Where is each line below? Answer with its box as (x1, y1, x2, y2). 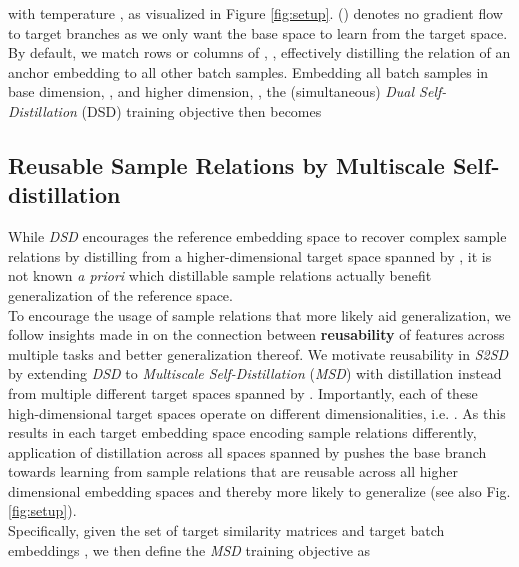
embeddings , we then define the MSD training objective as (8, 539, 371, 560)
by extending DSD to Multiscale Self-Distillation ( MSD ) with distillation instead (8, 363, 502, 384)
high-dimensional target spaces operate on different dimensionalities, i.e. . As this (8, 402, 506, 423)
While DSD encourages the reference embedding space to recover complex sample (8, 226, 507, 247)
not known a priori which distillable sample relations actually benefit (8, 265, 432, 286)
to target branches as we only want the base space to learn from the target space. (8, 22, 508, 43)
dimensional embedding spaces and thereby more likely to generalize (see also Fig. (8, 480, 511, 501)
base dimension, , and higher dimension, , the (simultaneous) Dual (8, 81, 415, 102)
